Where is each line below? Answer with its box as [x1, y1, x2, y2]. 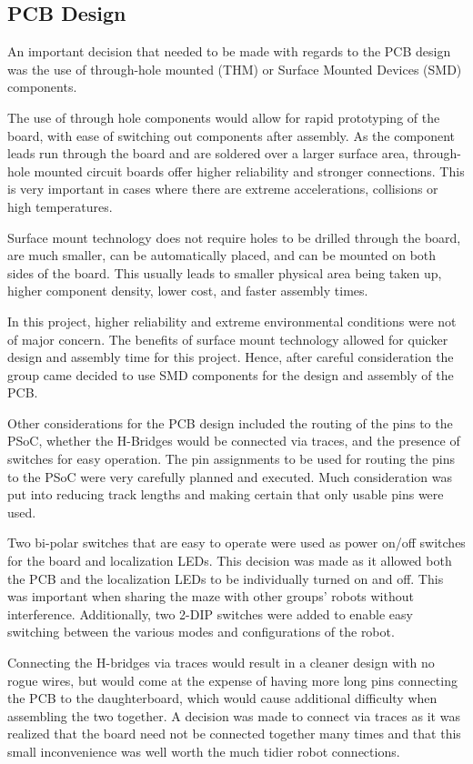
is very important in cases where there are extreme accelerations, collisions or [7, 179, 438, 198]
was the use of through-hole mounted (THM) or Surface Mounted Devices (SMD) [7, 59, 462, 78]
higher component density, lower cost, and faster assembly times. [7, 281, 368, 300]
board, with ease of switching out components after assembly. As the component [7, 126, 456, 145]
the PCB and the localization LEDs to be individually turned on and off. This [7, 568, 444, 588]
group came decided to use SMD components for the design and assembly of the [7, 365, 454, 384]
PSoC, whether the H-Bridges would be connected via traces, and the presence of [7, 431, 460, 450]
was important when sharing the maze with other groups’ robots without [7, 587, 414, 606]
